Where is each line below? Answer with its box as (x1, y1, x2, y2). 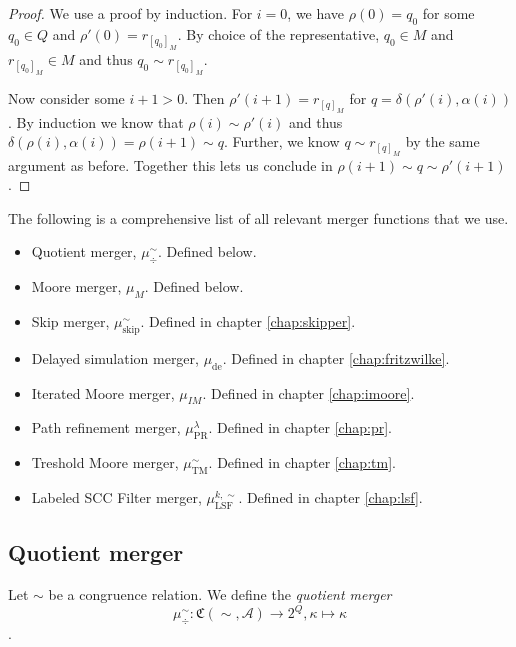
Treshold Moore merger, (31, 452, 179, 473)
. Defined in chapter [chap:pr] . (208, 417, 392, 438)
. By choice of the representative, (177, 23, 380, 44)
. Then (184, 88, 225, 109)
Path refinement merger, (31, 417, 181, 438)
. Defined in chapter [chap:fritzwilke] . (222, 347, 450, 368)
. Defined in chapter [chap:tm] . (208, 452, 396, 473)
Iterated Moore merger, (31, 382, 175, 403)
